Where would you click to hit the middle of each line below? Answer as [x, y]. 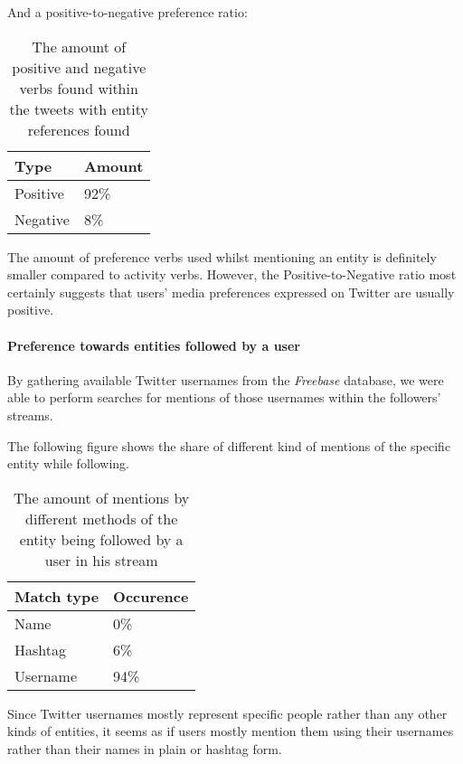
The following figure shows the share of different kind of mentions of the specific [229, 445]
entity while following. [68, 463]
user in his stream [101, 560]
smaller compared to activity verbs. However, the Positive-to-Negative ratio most [232, 274]
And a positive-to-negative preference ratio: [128, 12]
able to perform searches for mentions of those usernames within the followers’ [224, 397]
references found [79, 129]
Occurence [151, 596]
